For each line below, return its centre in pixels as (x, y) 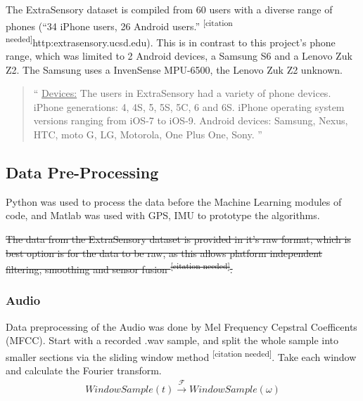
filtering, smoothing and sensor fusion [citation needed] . (119, 268)
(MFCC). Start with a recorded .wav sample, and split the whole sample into (172, 340)
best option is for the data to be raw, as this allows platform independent (164, 252)
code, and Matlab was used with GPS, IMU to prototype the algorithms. (163, 215)
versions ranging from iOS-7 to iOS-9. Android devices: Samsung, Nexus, (191, 120)
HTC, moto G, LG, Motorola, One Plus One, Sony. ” (148, 134)
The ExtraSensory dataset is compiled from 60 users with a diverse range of (169, 9)
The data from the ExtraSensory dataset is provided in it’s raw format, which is (178, 239)
